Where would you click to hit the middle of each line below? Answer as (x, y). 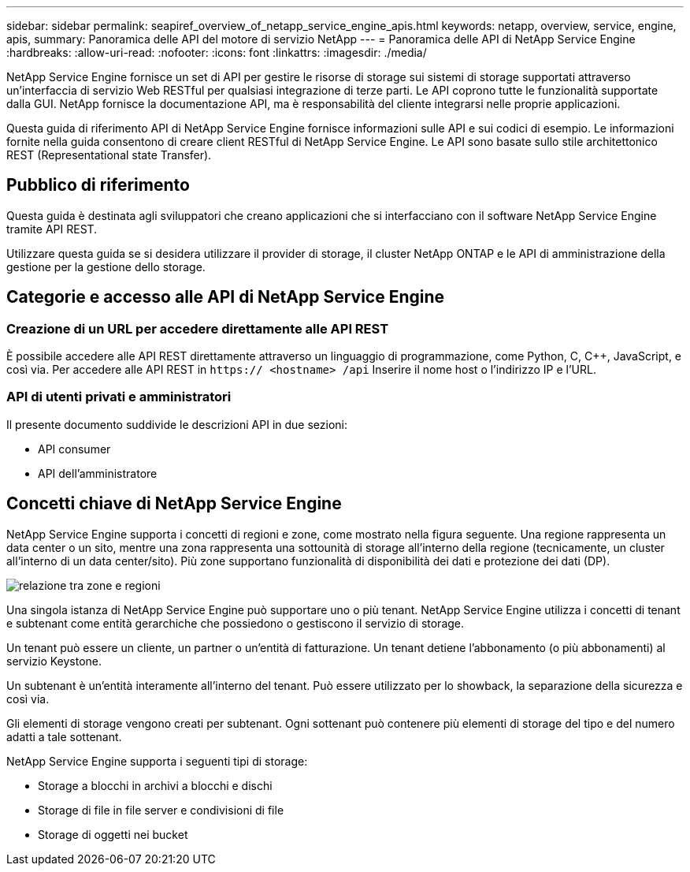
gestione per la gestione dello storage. (106, 266)
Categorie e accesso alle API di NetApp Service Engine (226, 297)
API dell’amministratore (98, 473)
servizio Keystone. (54, 661)
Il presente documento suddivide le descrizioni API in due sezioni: (177, 424)
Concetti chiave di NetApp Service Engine (174, 504)
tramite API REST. (52, 229)
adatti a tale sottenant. (64, 736)
